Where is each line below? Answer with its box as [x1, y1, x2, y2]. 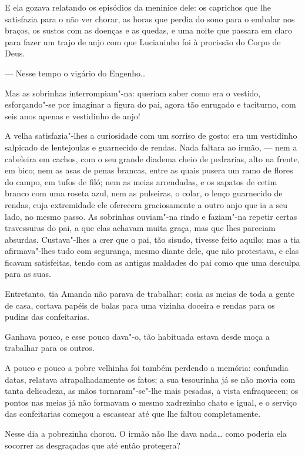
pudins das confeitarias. [5, 310, 89, 323]
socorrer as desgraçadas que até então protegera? [5, 439, 181, 451]
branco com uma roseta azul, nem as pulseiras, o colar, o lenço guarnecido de [5, 187, 283, 199]
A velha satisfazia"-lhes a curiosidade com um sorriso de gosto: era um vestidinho [5, 129, 297, 142]
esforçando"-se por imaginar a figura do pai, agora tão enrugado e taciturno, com [5, 98, 296, 111]
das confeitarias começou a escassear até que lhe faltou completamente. [5, 407, 261, 420]
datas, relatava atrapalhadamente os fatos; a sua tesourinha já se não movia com [5, 373, 296, 385]
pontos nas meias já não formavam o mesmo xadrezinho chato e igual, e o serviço [5, 396, 297, 408]
